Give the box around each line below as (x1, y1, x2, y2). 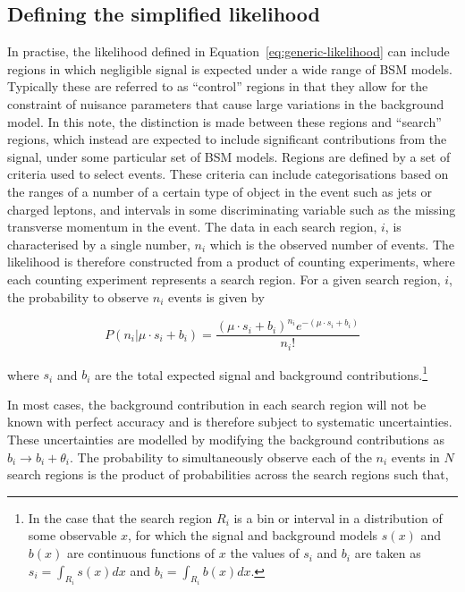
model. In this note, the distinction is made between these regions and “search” (7, 112, 442, 131)
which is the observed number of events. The (209, 234, 455, 253)
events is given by (167, 287, 265, 306)
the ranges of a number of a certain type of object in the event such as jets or (7, 182, 432, 200)
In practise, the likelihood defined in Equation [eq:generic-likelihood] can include (7, 42, 450, 61)
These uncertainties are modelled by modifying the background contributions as (7, 430, 444, 449)
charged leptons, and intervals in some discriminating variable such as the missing (7, 199, 456, 218)
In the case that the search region (28, 508, 213, 527)
